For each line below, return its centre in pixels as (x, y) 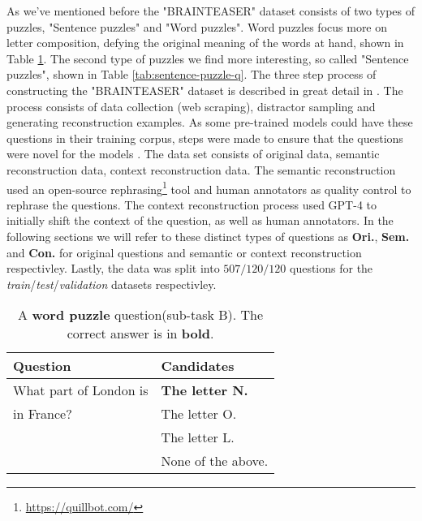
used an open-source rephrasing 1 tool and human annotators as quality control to (209, 187)
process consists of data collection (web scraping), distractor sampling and (191, 106)
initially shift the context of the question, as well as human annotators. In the (200, 220)
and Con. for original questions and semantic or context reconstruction (184, 252)
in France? (43, 414)
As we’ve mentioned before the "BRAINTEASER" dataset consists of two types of (211, 11)
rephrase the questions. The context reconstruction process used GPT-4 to (192, 204)
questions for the (331, 268)
